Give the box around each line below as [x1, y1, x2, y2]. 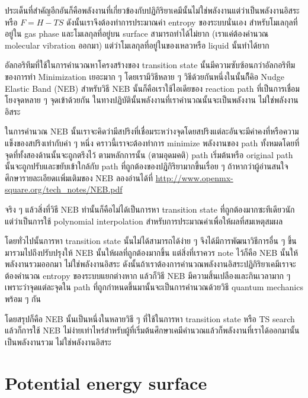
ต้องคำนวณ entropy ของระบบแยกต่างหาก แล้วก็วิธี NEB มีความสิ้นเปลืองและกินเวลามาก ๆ [5, 269, 291, 281]
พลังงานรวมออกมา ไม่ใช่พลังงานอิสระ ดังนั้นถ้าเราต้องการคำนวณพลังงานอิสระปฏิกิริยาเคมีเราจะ [5, 258, 296, 270]
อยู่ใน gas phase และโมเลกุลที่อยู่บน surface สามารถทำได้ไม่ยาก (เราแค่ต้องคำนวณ [5, 27, 269, 40]
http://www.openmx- [155, 171, 233, 184]
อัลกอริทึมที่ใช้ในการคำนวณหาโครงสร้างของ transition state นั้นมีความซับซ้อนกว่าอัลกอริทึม [5, 59, 296, 71]
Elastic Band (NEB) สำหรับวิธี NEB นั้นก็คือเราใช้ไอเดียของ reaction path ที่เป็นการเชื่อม [5, 82, 300, 94]
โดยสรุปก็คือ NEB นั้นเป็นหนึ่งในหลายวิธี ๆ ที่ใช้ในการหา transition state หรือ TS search [5, 312, 295, 325]
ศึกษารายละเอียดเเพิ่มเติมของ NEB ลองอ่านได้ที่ [5, 171, 153, 184]
